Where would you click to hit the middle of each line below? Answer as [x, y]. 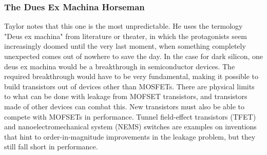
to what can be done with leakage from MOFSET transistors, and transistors [126, 96]
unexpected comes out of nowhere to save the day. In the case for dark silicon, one [133, 56]
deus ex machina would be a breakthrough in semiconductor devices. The [120, 66]
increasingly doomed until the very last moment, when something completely [125, 46]
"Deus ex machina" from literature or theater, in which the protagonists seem [126, 36]
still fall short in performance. [51, 147]
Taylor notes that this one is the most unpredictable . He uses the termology [123, 26]
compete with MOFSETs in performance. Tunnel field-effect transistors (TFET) [130, 116]
